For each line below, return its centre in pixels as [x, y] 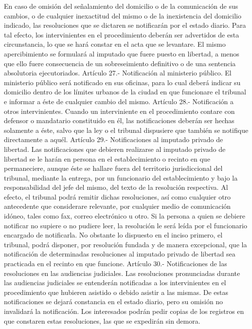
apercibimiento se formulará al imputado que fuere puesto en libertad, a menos [122, 53]
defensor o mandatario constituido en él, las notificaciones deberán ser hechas [119, 120]
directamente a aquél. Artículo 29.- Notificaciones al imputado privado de [114, 139]
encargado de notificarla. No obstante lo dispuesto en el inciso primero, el [113, 235]
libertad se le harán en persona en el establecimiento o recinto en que [107, 158]
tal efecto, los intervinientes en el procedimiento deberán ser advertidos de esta [122, 34]
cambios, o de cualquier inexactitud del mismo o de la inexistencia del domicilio [123, 15]
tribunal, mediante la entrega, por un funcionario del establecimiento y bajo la [121, 177]
